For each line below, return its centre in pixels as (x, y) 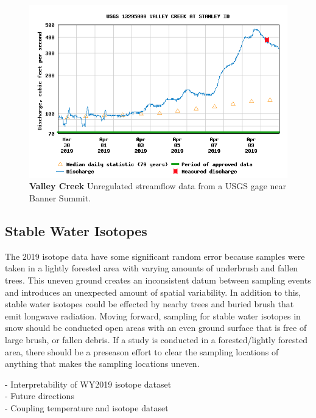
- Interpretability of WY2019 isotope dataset (88, 384)
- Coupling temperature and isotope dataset (87, 407)
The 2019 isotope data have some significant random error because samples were (155, 256)
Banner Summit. (60, 198)
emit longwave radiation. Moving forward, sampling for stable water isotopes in (153, 315)
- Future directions (40, 396)
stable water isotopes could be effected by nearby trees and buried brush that (149, 304)
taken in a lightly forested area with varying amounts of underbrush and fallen (152, 268)
